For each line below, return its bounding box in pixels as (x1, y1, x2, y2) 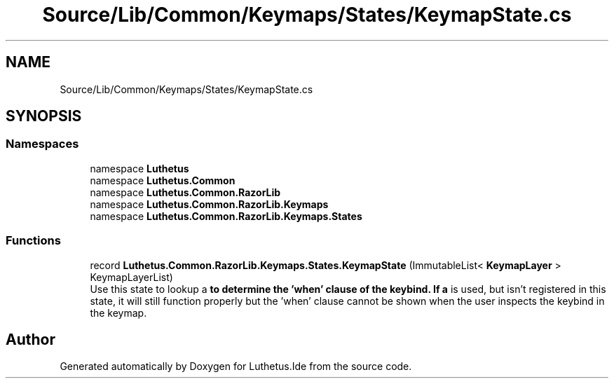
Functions (6, 233, 61, 248)
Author (6, 330, 55, 348)
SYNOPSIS (6, 107, 82, 125)
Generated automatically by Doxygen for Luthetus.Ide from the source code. (60, 360, 412, 373)
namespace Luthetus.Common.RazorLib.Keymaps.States (90, 210, 362, 222)
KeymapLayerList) (90, 270, 173, 283)
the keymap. (90, 306, 147, 319)
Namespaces (6, 137, 79, 151)
